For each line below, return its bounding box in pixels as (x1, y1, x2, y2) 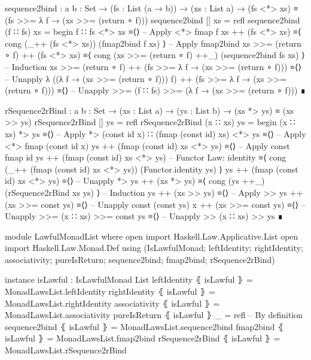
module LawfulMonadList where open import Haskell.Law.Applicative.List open (5, 229, 298, 242)
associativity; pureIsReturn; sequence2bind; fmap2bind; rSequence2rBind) (5, 253, 275, 265)
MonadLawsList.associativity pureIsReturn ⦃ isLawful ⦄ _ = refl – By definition (5, 308, 303, 321)
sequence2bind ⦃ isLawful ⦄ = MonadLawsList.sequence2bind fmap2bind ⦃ (5, 320, 284, 332)
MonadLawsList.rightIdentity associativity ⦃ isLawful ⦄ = (5, 297, 220, 309)
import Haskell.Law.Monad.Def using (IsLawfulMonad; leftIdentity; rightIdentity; (5, 241, 303, 254)
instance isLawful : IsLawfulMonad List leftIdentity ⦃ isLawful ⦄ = (5, 273, 253, 286)
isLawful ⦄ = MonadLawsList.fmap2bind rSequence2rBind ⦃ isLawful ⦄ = (5, 332, 280, 344)
